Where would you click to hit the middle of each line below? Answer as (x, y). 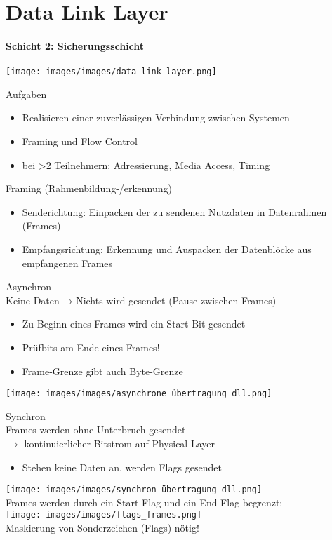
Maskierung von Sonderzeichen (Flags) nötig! (102, 528)
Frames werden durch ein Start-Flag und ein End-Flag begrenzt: (144, 502)
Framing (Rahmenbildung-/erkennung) (89, 188)
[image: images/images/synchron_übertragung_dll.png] (134, 490)
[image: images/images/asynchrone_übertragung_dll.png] (139, 394)
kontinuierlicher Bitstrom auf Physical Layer (119, 443)
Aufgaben (26, 94)
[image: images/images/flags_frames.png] (104, 515)
